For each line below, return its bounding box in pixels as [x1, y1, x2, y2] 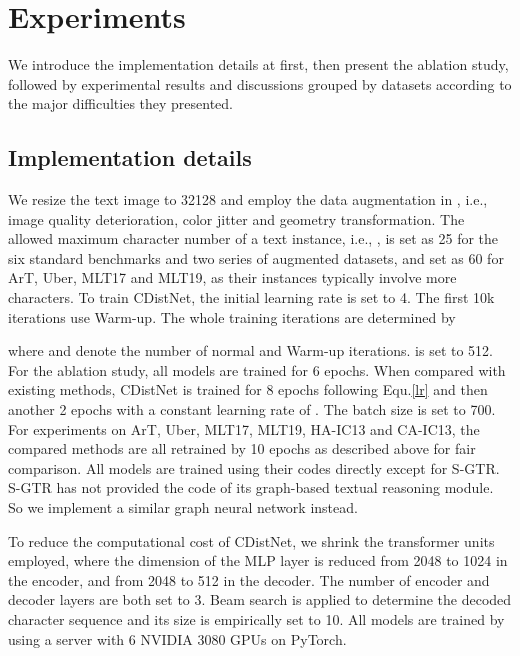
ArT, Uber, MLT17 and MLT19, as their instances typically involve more [8, 267, 457, 288]
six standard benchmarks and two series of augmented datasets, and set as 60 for [8, 247, 504, 268]
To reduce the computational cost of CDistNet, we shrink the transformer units [8, 530, 495, 551]
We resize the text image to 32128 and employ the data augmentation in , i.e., [8, 189, 488, 210]
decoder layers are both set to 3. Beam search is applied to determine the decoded [8, 589, 512, 610]
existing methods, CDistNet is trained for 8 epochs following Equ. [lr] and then [8, 379, 488, 400]
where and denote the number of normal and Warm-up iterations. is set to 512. [8, 340, 493, 361]
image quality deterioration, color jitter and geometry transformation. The [8, 208, 465, 229]
